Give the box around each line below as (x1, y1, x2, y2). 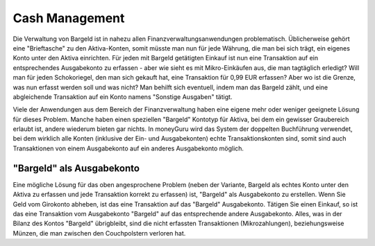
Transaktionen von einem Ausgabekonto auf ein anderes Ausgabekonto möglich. (12, 144, 244, 152)
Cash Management (12, 10, 125, 26)
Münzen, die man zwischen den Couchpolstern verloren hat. (12, 229, 186, 237)
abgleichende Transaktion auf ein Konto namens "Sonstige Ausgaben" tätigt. (12, 92, 233, 100)
